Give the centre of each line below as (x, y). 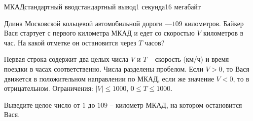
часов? (155, 42)
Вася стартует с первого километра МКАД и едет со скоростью (99, 33)
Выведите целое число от (42, 104)
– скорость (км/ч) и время (189, 59)
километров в (223, 33)
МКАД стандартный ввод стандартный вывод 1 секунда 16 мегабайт (102, 6)
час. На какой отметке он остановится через (70, 42)
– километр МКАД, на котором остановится (176, 104)
